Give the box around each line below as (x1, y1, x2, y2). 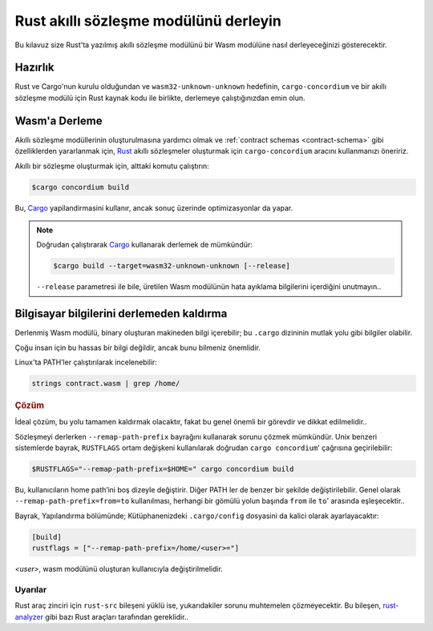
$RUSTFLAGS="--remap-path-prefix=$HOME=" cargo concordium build (31, 464, 294, 473)
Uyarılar (14, 584, 47, 595)
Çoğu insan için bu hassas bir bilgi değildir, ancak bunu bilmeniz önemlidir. (14, 343, 261, 352)
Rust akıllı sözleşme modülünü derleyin (14, 12, 282, 30)
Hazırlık (14, 61, 55, 74)
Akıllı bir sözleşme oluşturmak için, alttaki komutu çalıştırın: (14, 161, 210, 171)
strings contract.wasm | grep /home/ (31, 379, 180, 388)
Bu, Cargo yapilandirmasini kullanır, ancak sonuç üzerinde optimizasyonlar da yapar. (14, 203, 293, 212)
